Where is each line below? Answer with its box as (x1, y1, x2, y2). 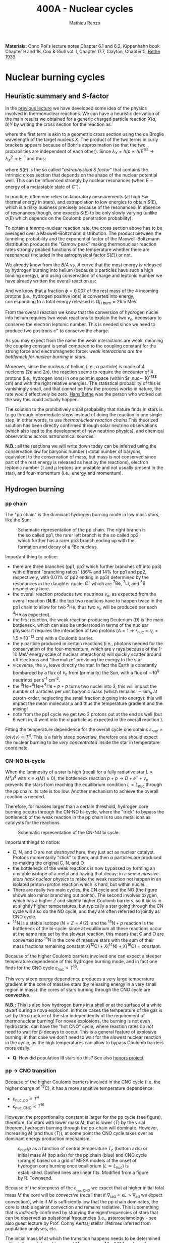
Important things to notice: (5, 839, 61, 845)
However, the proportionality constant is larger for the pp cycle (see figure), (5, 1114, 162, 1120)
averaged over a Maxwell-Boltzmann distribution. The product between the (5, 230, 161, 236)
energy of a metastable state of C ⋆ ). (5, 183, 80, 190)
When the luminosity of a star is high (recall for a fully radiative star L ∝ (5, 769, 153, 775)
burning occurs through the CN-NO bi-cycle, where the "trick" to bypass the (5, 809, 164, 815)
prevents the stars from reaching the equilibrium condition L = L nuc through (5, 782, 162, 789)
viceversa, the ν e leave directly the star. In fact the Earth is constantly (12, 662, 157, 669)
